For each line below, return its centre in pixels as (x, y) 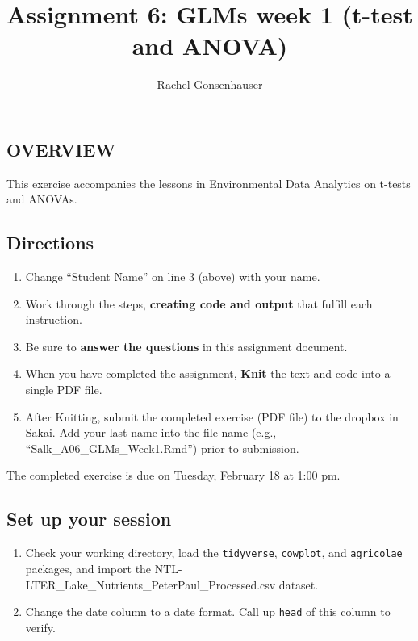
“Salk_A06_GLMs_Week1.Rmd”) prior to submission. (162, 448)
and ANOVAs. (42, 199)
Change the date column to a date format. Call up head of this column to (208, 612)
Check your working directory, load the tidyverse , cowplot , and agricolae (214, 553)
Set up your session (89, 519)
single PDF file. (64, 390)
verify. (40, 627)
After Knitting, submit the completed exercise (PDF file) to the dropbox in (212, 416)
